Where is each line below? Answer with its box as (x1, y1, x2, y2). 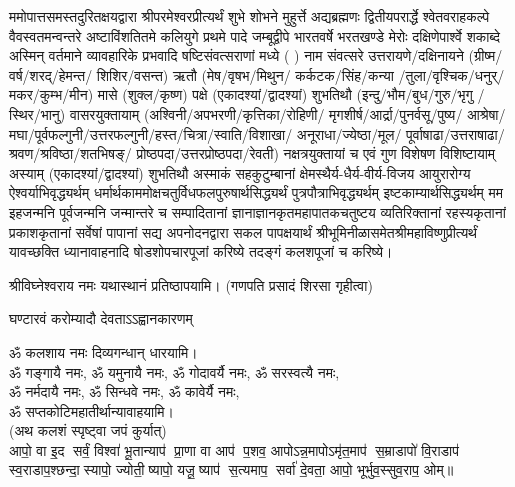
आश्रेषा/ (467, 103, 506, 124)
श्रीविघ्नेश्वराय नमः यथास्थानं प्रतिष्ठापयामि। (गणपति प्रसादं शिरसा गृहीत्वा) (9, 274, 373, 295)
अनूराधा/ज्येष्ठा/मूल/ (296, 123, 402, 144)
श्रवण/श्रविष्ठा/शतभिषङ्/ (9, 143, 132, 164)
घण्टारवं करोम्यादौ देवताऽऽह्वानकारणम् (9, 308, 193, 329)
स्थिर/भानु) (9, 103, 66, 124)
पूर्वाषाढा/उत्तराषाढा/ (406, 123, 505, 144)
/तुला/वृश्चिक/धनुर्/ (398, 64, 505, 85)
